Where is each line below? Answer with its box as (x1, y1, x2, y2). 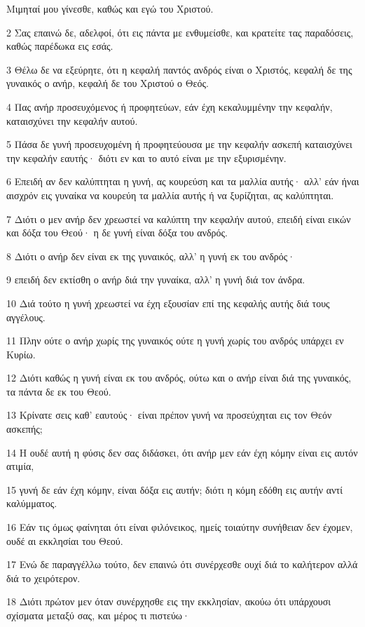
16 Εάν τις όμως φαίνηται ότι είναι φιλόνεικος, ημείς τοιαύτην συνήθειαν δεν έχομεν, (6, 520, 353, 534)
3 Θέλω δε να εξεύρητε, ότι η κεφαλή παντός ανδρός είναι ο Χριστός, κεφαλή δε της (6, 62, 352, 76)
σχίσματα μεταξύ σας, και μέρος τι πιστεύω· (6, 608, 190, 622)
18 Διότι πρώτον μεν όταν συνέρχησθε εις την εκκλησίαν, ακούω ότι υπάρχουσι (6, 594, 331, 609)
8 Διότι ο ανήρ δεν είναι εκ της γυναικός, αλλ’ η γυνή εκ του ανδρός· (6, 248, 296, 263)
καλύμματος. (6, 496, 57, 511)
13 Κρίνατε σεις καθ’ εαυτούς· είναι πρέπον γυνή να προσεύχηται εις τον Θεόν (6, 407, 332, 422)
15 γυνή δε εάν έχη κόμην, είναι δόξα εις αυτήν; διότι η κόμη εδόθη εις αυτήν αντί (6, 482, 343, 497)
